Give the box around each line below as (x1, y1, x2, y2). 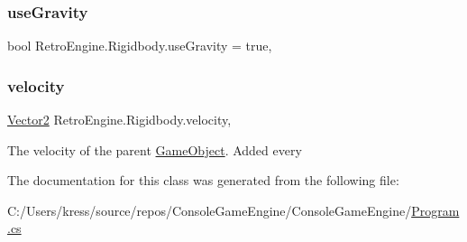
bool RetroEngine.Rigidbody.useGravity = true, (7, 36, 272, 55)
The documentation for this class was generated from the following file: (7, 171, 399, 190)
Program (411, 200, 460, 219)
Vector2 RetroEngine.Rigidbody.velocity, (7, 110, 232, 129)
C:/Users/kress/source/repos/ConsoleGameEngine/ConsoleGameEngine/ (7, 200, 412, 219)
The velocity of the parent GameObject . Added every (7, 140, 302, 159)
